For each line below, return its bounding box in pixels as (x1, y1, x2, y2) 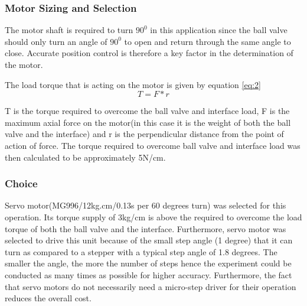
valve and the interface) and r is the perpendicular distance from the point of (5, 128, 284, 140)
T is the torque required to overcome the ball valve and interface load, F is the (5, 105, 290, 117)
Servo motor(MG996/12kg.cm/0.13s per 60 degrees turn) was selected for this (5, 199, 286, 211)
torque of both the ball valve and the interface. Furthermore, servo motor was (5, 222, 286, 235)
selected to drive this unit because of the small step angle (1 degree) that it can (5, 234, 293, 246)
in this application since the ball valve (150, 24, 288, 36)
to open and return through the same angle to (124, 35, 291, 47)
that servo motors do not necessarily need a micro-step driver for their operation (5, 280, 296, 292)
